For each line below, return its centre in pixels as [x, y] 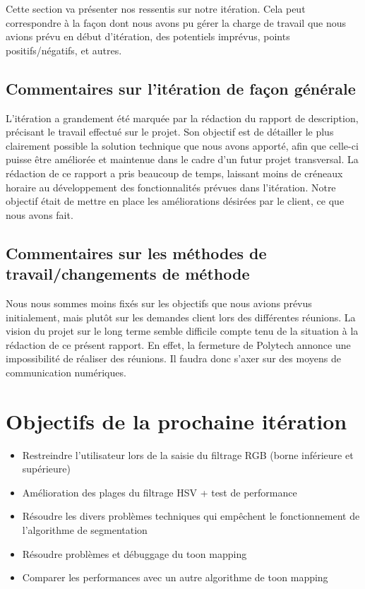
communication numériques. [66, 372]
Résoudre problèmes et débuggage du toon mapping [134, 553]
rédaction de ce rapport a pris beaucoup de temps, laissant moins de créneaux [174, 173]
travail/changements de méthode [128, 274]
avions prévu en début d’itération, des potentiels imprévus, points [148, 36]
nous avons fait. [40, 214]
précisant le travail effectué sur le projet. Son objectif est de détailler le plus [170, 132]
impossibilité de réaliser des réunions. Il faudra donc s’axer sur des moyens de [173, 358]
